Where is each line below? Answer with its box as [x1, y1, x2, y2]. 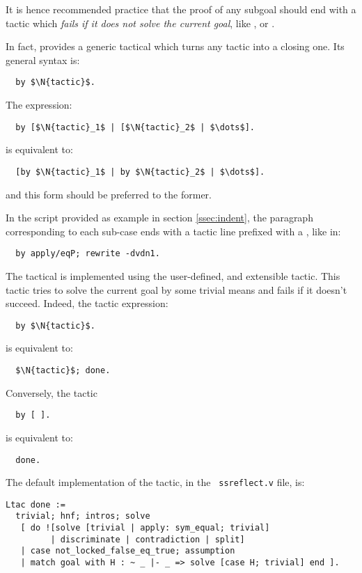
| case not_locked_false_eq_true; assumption [20, 546, 235, 556]
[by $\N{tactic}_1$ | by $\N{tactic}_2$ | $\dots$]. [15, 166, 265, 177]
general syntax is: [6, 52, 80, 67]
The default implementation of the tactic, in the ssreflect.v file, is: [6, 475, 305, 489]
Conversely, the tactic [6, 385, 97, 400]
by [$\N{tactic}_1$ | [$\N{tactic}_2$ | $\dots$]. [15, 122, 255, 132]
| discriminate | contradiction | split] [50, 534, 245, 544]
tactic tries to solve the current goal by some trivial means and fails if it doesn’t [6, 282, 347, 297]
